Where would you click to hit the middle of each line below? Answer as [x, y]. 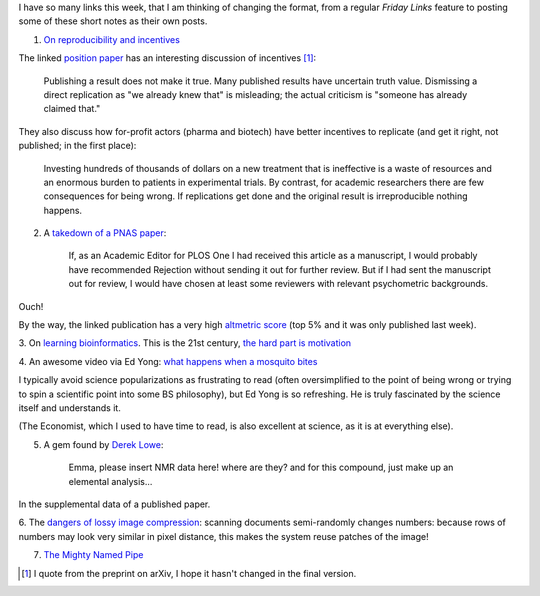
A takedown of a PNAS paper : [105, 233]
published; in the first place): [77, 146]
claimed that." [72, 109]
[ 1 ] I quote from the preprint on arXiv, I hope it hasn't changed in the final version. [189, 573]
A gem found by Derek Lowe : [103, 444]
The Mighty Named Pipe [93, 555]
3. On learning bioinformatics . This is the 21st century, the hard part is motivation [185, 343]
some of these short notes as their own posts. [113, 21]
